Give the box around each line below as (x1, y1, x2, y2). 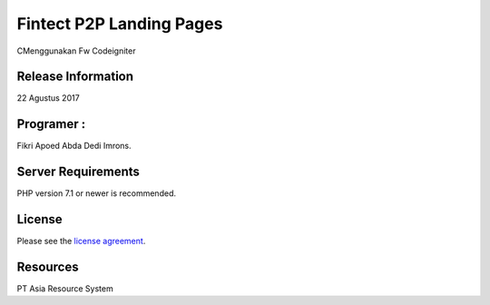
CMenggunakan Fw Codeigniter (16, 45, 136, 56)
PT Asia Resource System (16, 283, 113, 294)
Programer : (16, 116, 86, 132)
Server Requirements (16, 164, 141, 180)
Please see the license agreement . (16, 236, 146, 247)
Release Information (16, 69, 134, 84)
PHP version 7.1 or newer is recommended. (16, 188, 177, 199)
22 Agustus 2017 (16, 93, 81, 103)
